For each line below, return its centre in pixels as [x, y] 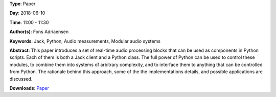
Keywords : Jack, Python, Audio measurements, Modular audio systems [85, 41]
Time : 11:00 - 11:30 [29, 22]
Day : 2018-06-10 [27, 13]
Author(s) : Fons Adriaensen [39, 32]
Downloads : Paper [29, 88]
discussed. [21, 79]
